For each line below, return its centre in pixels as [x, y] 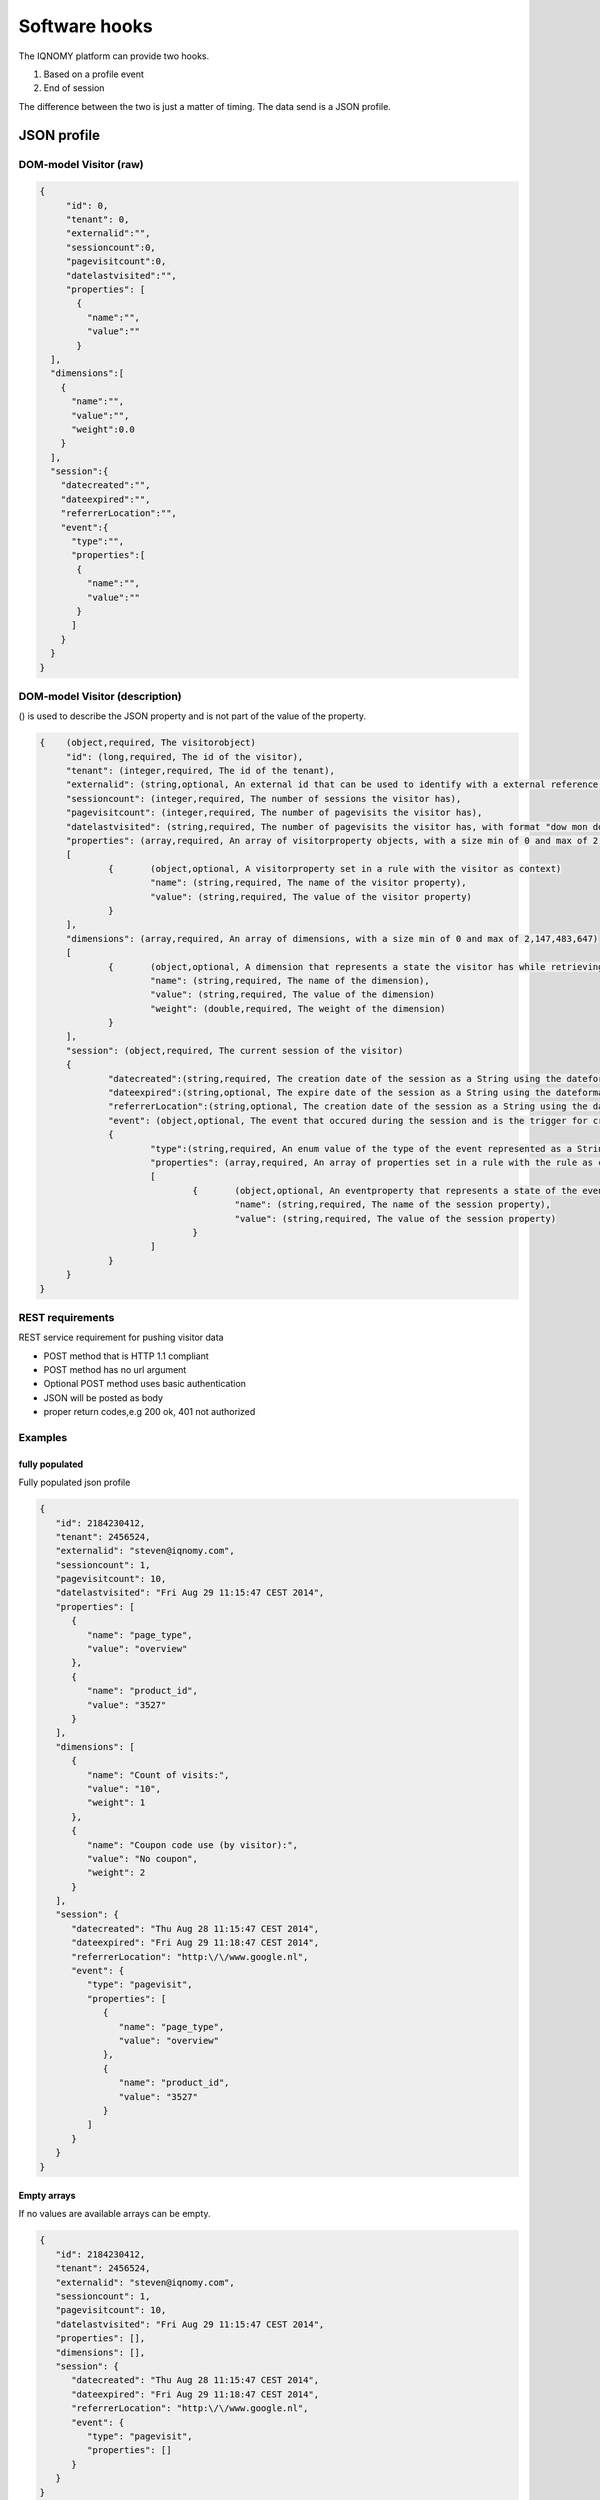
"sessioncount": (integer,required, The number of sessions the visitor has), [263, 798]
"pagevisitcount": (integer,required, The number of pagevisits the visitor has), [274, 813]
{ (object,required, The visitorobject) [148, 743]
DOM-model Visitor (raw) [81, 164]
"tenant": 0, [97, 219]
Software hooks [86, 26]
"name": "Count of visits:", [158, 1774]
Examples [43, 1437]
